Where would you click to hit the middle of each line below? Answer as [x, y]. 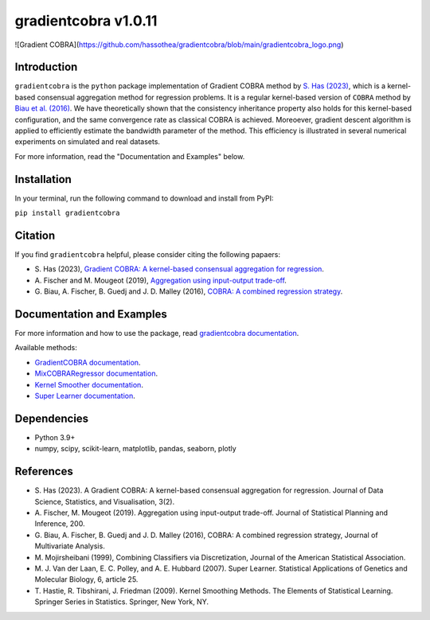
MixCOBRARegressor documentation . [96, 373]
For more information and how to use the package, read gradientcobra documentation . [157, 333]
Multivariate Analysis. [70, 546]
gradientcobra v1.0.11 [86, 21]
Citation [35, 235]
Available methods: [46, 348]
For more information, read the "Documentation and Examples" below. [130, 156]
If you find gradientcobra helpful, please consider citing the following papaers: [148, 254]
